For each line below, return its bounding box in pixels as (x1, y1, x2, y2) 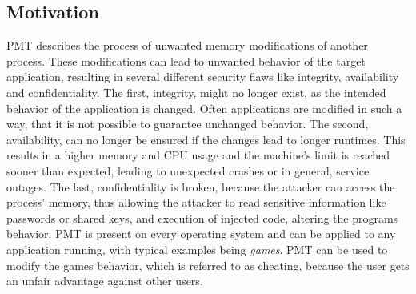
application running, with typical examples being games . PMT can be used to (6, 240, 388, 257)
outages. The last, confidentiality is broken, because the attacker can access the (6, 178, 395, 195)
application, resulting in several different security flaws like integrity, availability (6, 68, 399, 85)
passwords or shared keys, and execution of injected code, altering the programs (6, 209, 398, 226)
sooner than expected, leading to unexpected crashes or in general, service (6, 162, 370, 179)
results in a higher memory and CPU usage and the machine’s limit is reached (6, 147, 390, 163)
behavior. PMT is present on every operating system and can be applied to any (6, 225, 396, 242)
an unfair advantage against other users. (6, 272, 203, 289)
